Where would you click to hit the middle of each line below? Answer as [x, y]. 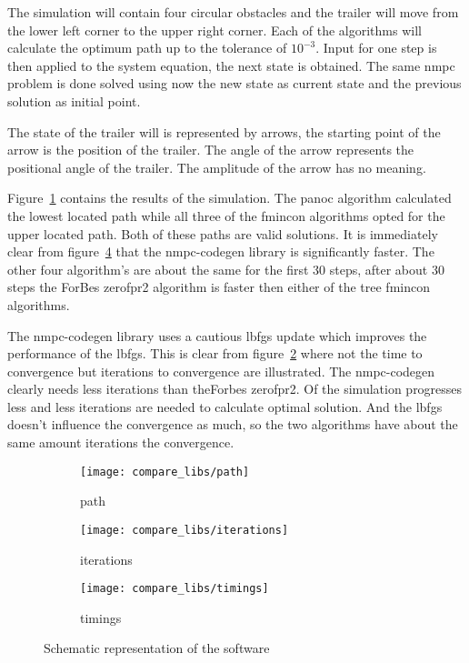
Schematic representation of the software [157, 648]
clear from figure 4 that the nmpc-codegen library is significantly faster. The [221, 251]
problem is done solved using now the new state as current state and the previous [234, 83]
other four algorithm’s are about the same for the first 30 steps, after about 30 [226, 269]
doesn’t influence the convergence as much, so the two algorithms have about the [233, 424]
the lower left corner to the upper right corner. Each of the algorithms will [215, 30]
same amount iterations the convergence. [121, 442]
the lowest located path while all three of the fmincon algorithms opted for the [226, 215]
